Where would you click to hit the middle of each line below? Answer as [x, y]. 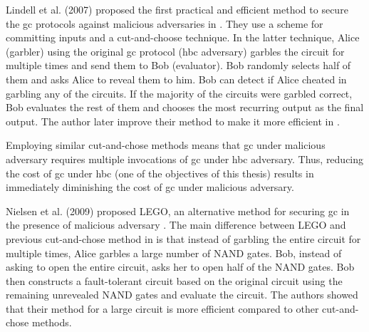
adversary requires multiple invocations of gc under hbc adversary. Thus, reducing [185, 159]
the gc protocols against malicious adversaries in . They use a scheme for [165, 23]
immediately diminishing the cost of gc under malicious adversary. [150, 187]
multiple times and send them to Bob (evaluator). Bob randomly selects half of [178, 65]
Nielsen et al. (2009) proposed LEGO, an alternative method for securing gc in [178, 211]
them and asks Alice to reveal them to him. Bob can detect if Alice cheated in [176, 79]
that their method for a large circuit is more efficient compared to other [162, 308]
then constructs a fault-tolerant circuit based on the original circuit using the [174, 280]
